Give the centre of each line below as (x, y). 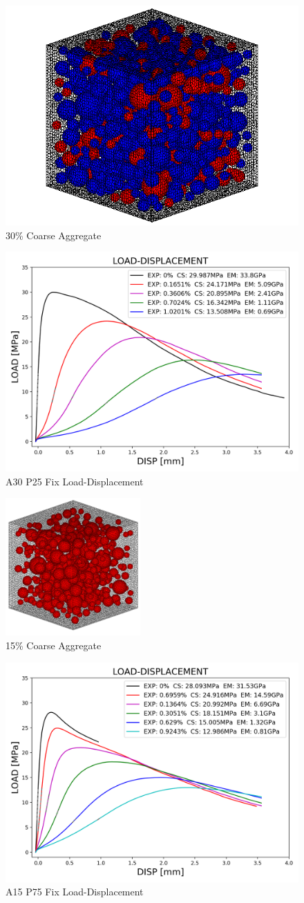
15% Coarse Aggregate (54, 645)
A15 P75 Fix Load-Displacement (75, 892)
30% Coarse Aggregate (54, 235)
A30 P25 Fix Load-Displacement (75, 481)
